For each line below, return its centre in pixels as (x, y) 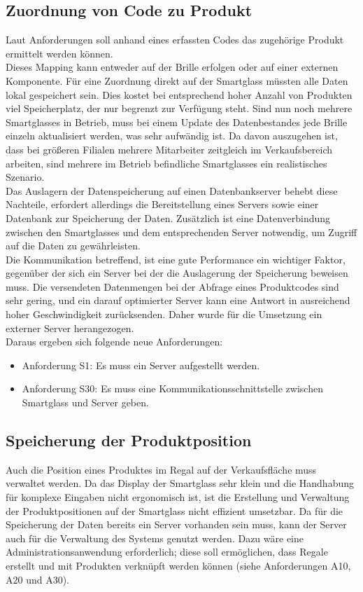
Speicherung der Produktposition (129, 440)
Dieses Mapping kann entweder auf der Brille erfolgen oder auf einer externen (172, 67)
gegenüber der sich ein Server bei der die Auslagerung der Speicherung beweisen (177, 273)
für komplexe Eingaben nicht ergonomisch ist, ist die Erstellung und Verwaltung (178, 497)
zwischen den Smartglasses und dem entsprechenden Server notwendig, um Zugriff (181, 232)
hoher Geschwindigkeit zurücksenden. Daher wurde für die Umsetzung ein (164, 314)
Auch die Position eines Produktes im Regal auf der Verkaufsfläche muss (161, 469)
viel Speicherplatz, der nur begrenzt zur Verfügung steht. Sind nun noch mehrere (179, 108)
